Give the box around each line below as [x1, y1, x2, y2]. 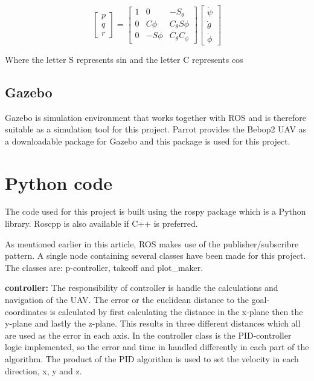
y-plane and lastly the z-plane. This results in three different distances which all [5, 317, 301, 330]
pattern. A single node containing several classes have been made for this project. [5, 249, 306, 262]
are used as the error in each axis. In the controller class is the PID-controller [5, 328, 292, 341]
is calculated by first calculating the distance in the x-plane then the [50, 305, 303, 317]
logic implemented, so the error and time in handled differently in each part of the [5, 340, 309, 353]
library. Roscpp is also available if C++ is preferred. [5, 217, 198, 230]
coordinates [5, 305, 47, 317]
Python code [5, 170, 113, 195]
